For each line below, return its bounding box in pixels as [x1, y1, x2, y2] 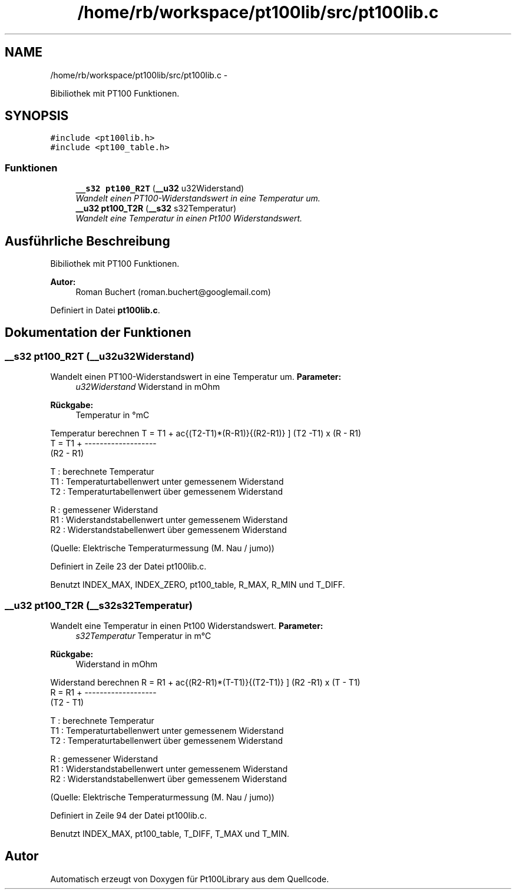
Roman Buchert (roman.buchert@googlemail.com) [75, 287, 271, 297]
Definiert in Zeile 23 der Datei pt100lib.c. [50, 561, 207, 572]
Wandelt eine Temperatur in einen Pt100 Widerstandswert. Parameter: [50, 621, 323, 631]
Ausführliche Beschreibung [5, 233, 170, 249]
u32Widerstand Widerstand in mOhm [75, 382, 220, 392]
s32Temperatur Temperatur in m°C [75, 631, 211, 641]
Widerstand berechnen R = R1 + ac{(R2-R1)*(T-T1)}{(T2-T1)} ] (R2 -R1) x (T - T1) [50, 677, 360, 687]
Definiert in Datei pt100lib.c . [50, 305, 160, 316]
